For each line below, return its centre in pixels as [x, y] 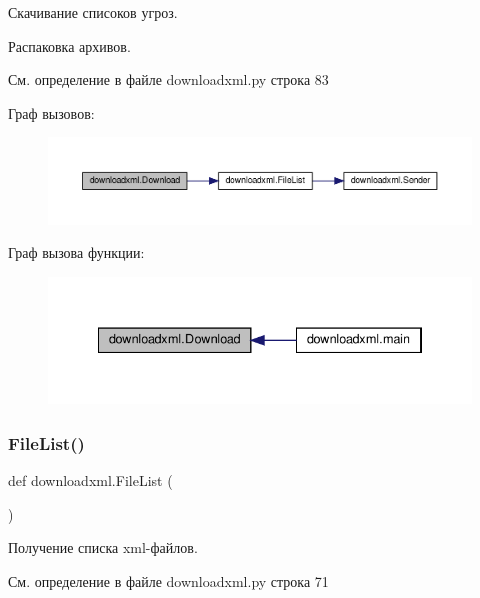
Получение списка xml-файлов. [103, 547]
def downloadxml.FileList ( [90, 479]
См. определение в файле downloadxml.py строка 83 [168, 79]
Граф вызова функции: [76, 252]
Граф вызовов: [51, 112]
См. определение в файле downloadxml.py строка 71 [168, 580]
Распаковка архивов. [69, 45]
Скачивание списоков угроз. [93, 12]
